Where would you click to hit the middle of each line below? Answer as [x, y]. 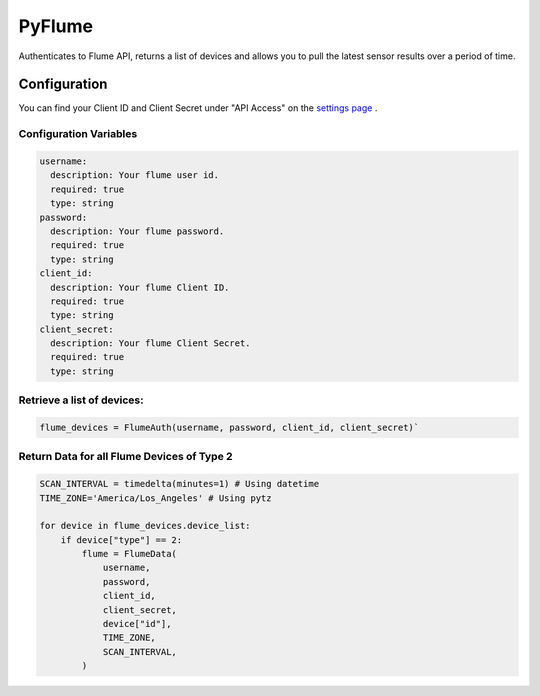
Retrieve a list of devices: [81, 400]
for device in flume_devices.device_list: [145, 526]
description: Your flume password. [137, 231]
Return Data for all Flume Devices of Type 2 [126, 457]
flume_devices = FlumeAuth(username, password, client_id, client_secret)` [229, 427]
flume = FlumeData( [129, 554]
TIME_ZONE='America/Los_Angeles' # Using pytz [155, 498]
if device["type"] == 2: [121, 539]
